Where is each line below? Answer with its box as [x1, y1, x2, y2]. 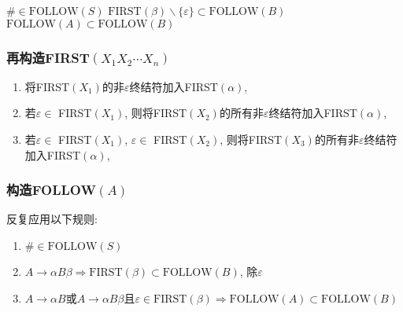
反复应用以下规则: [6, 211, 98, 227]
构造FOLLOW [6, 180, 96, 200]
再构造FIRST [6, 47, 90, 67]
